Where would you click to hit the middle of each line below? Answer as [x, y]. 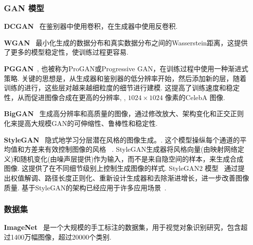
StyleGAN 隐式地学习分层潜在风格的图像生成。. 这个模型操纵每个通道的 [122, 139]
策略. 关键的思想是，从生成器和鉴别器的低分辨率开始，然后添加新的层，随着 [125, 78]
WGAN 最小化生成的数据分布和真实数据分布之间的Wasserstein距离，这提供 [126, 42]
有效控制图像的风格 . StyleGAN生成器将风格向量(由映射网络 [141, 149]
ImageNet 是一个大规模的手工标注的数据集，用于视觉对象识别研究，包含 [122, 227]
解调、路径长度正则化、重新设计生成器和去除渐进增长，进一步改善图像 [136, 177]
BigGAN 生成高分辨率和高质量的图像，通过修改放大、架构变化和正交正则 [124, 113]
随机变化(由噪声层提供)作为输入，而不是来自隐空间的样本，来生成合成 [132, 158]
